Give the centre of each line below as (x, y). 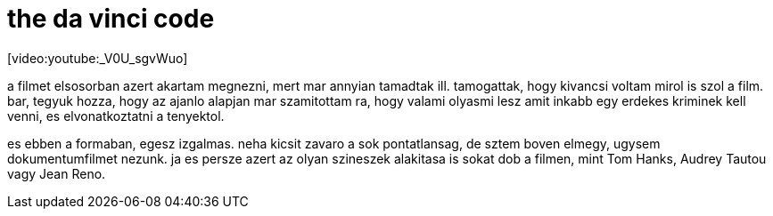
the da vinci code (111, 19)
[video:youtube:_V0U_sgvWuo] (98, 58)
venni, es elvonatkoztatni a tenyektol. (116, 116)
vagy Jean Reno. (57, 173)
